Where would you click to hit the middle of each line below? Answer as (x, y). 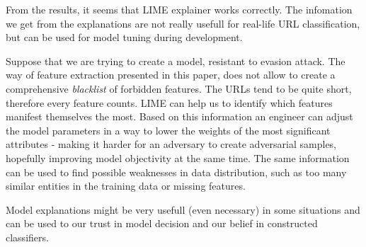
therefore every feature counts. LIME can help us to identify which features (169, 102)
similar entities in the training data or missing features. (126, 186)
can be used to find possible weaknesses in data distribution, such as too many (176, 172)
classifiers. (27, 237)
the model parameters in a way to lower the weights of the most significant (168, 130)
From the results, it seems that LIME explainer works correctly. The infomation (179, 9)
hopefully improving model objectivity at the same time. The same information (178, 157)
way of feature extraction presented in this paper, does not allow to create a (171, 75)
